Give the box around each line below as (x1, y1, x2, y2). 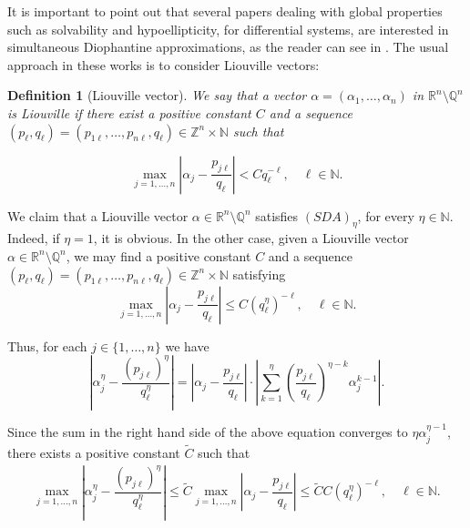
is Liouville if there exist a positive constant (7, 103, 251, 122)
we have (165, 336, 209, 355)
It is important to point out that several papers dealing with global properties (7, 2, 443, 20)
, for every (357, 206, 414, 225)
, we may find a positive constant (66, 246, 251, 265)
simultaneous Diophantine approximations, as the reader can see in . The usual (7, 37, 449, 56)
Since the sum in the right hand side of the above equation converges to (7, 422, 408, 442)
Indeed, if (7, 228, 60, 248)
